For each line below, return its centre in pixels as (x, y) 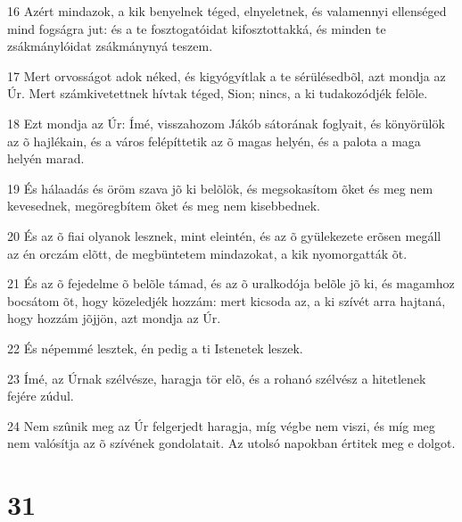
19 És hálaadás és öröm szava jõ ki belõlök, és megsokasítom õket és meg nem (220, 188)
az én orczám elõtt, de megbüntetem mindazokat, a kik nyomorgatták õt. (207, 253)
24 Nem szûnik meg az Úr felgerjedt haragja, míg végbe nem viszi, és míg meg (221, 425)
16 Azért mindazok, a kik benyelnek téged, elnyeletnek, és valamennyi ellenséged (227, 11)
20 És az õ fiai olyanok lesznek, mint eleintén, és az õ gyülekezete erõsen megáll (224, 235)
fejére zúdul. (41, 396)
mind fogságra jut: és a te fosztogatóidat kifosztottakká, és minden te (197, 28)
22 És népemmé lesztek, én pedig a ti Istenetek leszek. (155, 348)
